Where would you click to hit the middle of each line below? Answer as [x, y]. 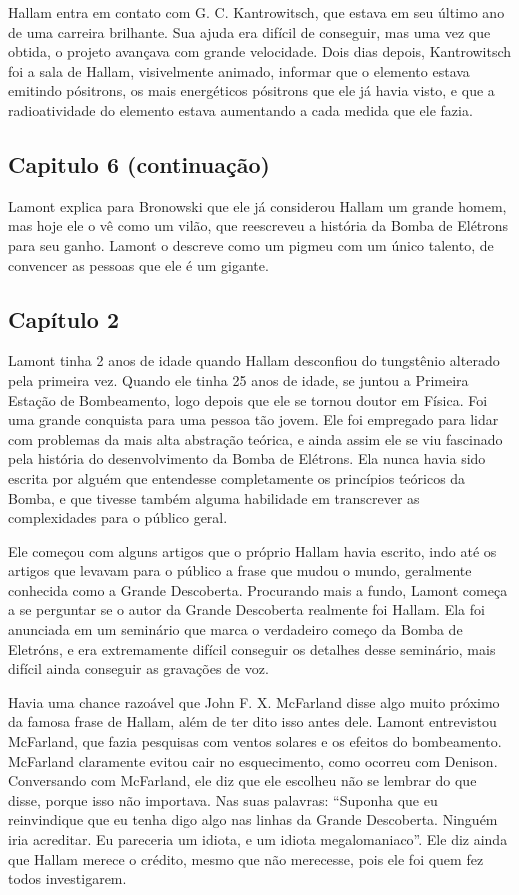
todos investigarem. [67, 878]
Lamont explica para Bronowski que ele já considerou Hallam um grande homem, [257, 205]
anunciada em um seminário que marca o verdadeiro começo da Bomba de [235, 629]
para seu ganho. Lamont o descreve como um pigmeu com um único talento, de [251, 244]
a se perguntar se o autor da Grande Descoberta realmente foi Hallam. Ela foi [246, 609]
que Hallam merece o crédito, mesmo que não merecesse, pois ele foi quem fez [246, 858]
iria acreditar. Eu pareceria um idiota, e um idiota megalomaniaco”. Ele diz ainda [258, 839]
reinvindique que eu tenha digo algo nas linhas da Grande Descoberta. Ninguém [253, 819]
